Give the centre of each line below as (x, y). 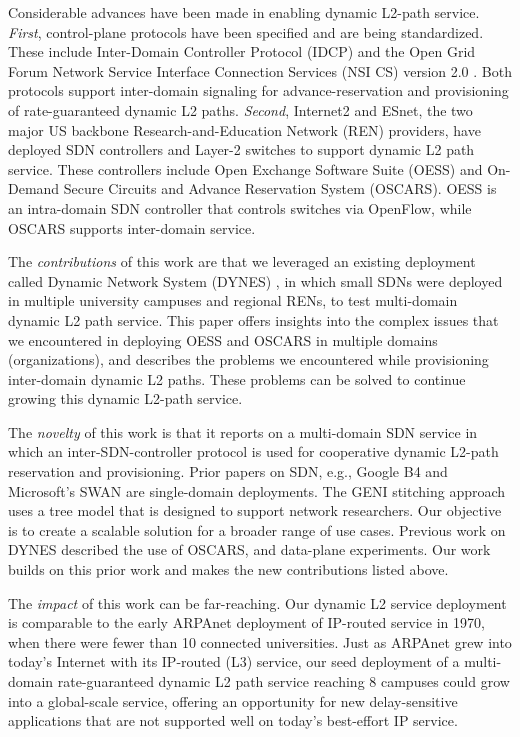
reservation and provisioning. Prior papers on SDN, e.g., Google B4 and (228, 471)
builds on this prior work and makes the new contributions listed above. (228, 569)
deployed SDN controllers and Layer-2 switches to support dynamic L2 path (241, 149)
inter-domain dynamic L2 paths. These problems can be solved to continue (237, 378)
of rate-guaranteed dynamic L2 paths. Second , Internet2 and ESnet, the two (240, 109)
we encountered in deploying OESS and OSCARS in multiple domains (223, 339)
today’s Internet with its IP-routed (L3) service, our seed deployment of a (234, 661)
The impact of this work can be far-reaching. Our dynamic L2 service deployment (257, 602)
